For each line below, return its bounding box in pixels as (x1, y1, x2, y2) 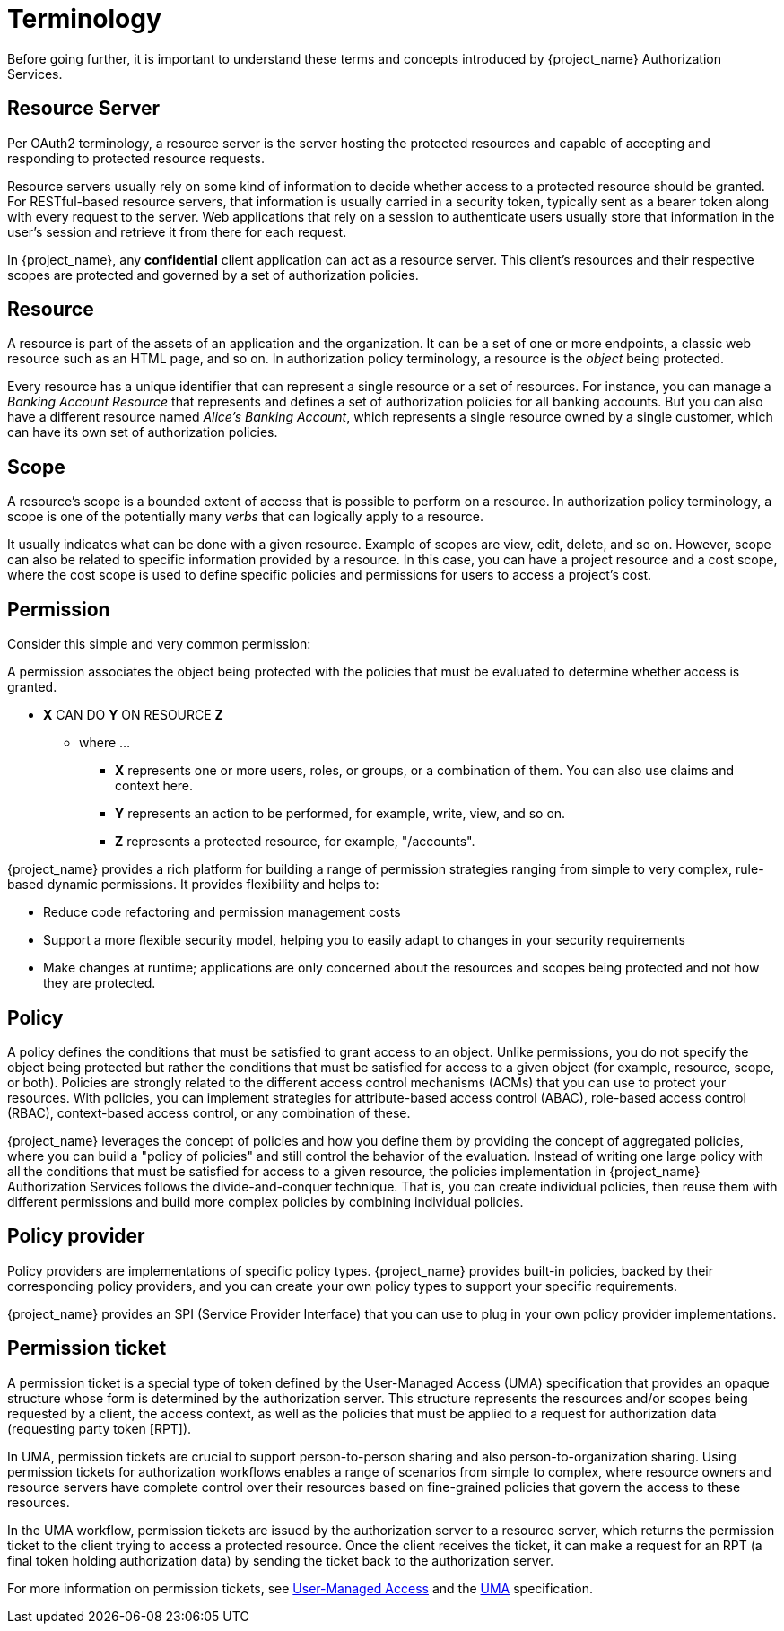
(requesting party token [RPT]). (7, 1420, 192, 1436)
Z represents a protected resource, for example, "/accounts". (115, 833, 475, 850)
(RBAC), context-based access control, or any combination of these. (7, 1104, 411, 1121)
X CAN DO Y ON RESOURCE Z (43, 707, 223, 723)
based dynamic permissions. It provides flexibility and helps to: (7, 877, 379, 893)
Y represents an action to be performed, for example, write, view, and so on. (115, 806, 566, 822)
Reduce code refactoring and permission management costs (43, 904, 401, 920)
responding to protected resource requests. (7, 150, 265, 166)
